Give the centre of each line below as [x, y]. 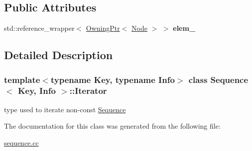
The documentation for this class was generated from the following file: [112, 126]
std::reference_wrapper [39, 28]
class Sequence [218, 79]
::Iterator [88, 91]
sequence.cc [21, 142]
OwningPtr [103, 28]
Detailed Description [59, 55]
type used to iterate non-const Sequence [65, 109]
